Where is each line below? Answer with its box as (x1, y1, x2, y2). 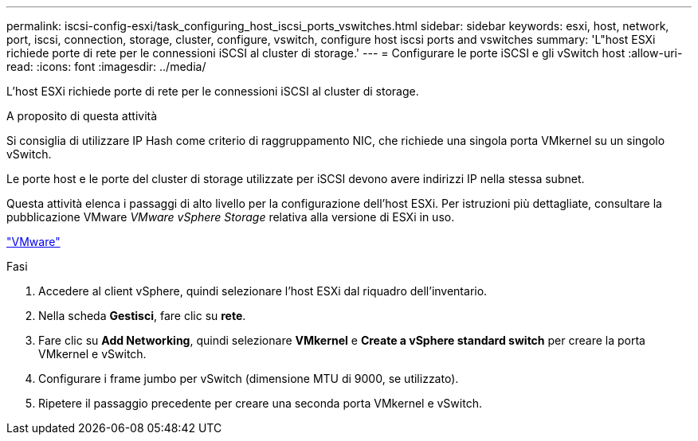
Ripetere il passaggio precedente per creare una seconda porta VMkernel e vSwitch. (38, 396, 482, 410)
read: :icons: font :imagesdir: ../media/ (6, 60, 206, 73)
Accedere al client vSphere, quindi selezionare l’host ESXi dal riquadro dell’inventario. (38, 284, 488, 298)
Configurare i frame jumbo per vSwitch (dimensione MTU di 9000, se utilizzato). (38, 372, 459, 385)
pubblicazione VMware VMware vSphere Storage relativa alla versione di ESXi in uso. (6, 210, 455, 224)
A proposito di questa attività (6, 109, 158, 123)
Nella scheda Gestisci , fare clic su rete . (38, 309, 246, 322)
